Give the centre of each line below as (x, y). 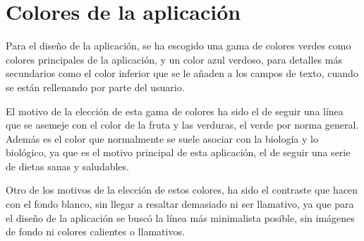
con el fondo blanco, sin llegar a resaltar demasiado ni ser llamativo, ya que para (180, 204)
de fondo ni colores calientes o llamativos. (95, 231)
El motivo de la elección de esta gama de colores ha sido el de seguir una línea (175, 111)
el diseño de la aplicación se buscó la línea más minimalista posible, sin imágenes (180, 217)
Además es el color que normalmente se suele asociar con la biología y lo (162, 138)
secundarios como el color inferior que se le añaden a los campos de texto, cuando (182, 73)
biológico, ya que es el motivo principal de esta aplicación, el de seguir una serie (178, 152)
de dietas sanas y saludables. (67, 166)
